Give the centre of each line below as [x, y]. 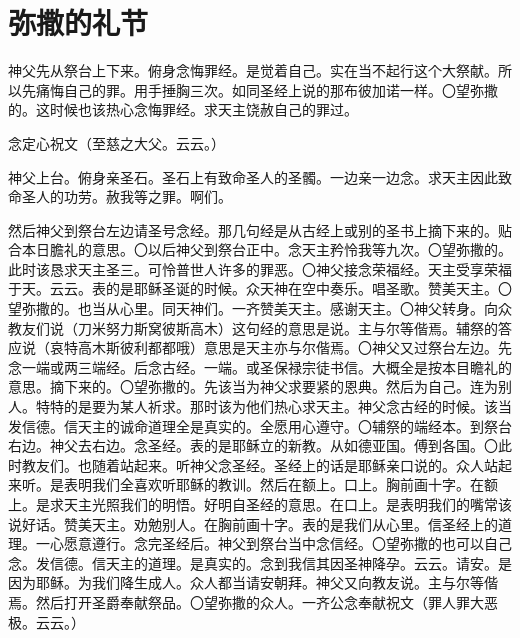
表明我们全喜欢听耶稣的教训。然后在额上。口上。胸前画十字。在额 [280, 484]
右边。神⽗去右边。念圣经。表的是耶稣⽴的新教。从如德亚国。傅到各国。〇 [253, 445]
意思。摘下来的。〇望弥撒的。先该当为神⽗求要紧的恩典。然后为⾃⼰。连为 [253, 386]
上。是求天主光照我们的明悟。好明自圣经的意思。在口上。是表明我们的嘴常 [253, 504]
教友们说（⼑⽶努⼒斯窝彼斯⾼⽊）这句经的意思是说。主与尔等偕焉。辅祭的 [253, 327]
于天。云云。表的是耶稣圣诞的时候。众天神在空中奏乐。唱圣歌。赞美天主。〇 [260, 288]
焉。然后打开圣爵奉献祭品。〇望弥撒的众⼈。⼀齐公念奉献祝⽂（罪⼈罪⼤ [246, 601]
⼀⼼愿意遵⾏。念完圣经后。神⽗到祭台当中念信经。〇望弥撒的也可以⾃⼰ [273, 543]
